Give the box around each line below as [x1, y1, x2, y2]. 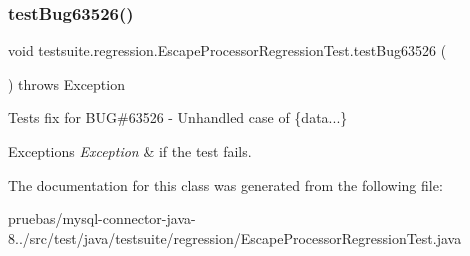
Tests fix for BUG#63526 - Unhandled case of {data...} [8, 107, 348, 128]
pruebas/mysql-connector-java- [8, 208, 196, 229]
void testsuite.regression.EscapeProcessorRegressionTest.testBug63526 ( [8, 40, 447, 61]
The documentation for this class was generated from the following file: [8, 174, 443, 195]
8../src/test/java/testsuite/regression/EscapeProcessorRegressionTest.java [8, 227, 462, 248]
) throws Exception [8, 73, 125, 94]
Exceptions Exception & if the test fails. [8, 141, 252, 161]
